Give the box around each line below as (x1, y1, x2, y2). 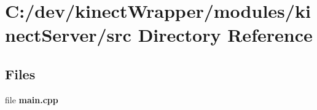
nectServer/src (5, 22, 131, 47)
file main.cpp (5, 93, 58, 106)
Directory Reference (138, 22, 313, 47)
